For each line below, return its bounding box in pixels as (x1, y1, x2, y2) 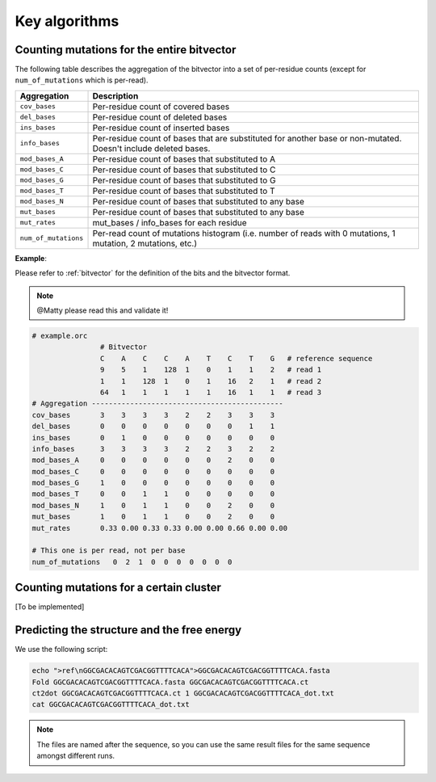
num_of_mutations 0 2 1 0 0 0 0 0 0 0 (31, 557, 233, 566)
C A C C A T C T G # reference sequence (99, 354, 373, 363)
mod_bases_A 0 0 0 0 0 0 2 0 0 (31, 456, 275, 465)
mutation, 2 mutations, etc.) (92, 238, 198, 249)
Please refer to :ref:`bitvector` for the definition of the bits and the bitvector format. (15, 268, 291, 278)
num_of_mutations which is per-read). (15, 75, 149, 85)
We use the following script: (15, 645, 108, 654)
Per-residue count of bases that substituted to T (92, 185, 275, 196)
